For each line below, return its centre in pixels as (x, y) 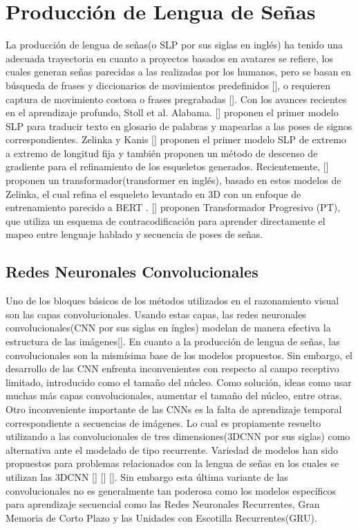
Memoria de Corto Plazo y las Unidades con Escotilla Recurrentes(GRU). (161, 517)
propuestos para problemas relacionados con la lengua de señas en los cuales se (172, 463)
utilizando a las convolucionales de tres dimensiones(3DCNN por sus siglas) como (178, 436)
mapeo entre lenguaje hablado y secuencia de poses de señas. (134, 234)
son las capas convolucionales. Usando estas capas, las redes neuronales (156, 314)
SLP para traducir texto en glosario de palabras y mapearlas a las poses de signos (179, 126)
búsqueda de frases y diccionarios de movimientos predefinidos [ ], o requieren (168, 85)
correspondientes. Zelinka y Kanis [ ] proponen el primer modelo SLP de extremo (176, 139)
